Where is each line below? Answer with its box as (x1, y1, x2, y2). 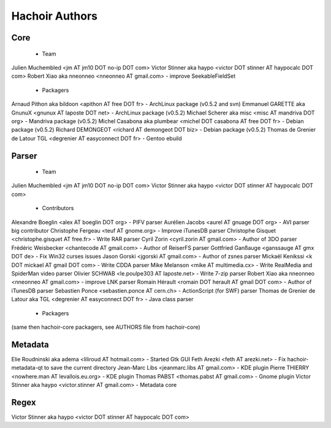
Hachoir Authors (11, 9, 98, 23)
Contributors (42, 205, 74, 212)
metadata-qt (11, 364, 43, 372)
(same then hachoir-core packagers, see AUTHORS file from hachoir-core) (11, 323, 200, 331)
